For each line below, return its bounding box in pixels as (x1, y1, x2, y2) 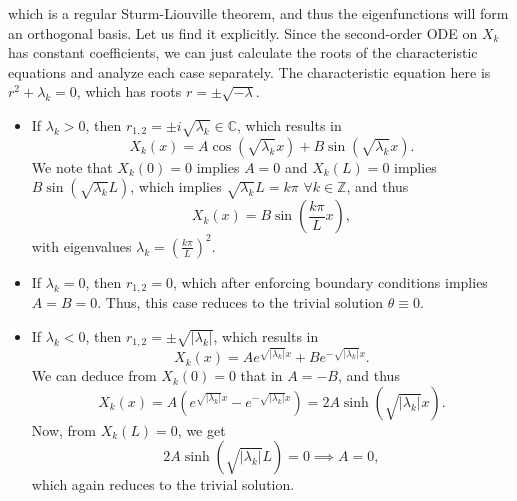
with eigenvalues (31, 235, 132, 256)
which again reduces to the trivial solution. (31, 474, 295, 495)
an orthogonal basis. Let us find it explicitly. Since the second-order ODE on (8, 22, 478, 43)
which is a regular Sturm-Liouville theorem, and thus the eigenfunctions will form (8, 3, 509, 23)
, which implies (130, 176, 222, 197)
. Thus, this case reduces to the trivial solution (97, 292, 384, 313)
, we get (177, 419, 226, 440)
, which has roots (76, 81, 182, 102)
